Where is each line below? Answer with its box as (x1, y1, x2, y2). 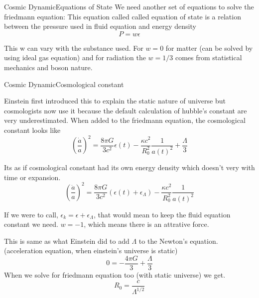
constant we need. (4, 219, 58, 229)
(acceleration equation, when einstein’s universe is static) (4, 245, 178, 256)
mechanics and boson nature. (4, 62, 93, 72)
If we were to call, (4, 209, 58, 219)
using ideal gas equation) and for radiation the (4, 52, 146, 63)
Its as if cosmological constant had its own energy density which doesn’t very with (4, 162, 255, 172)
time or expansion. (4, 172, 61, 182)
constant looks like (4, 124, 61, 135)
